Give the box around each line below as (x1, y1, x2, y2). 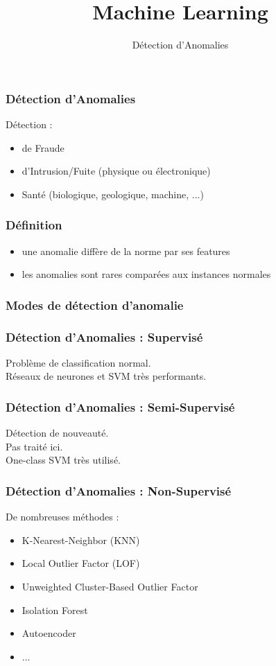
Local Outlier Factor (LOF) (21, 556, 140, 570)
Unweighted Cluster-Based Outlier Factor (21, 579, 198, 594)
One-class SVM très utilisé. (6, 453, 121, 467)
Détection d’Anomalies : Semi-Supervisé (6, 398, 235, 415)
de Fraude (21, 140, 64, 155)
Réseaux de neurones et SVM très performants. (6, 369, 207, 383)
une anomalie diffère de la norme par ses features (21, 243, 230, 258)
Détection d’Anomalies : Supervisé (6, 328, 203, 345)
